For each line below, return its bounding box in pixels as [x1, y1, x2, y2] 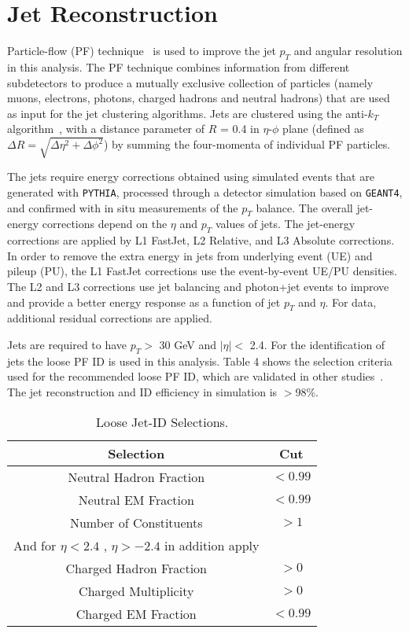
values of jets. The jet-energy [215, 215, 356, 232]
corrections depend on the [42, 215, 168, 232]
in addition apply [164, 535, 260, 554]
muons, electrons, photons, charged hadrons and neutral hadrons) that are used [7, 90, 390, 106]
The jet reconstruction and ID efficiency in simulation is [7, 384, 278, 400]
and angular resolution [293, 42, 403, 59]
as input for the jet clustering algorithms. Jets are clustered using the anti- [7, 105, 368, 121]
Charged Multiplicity [79, 581, 194, 600]
